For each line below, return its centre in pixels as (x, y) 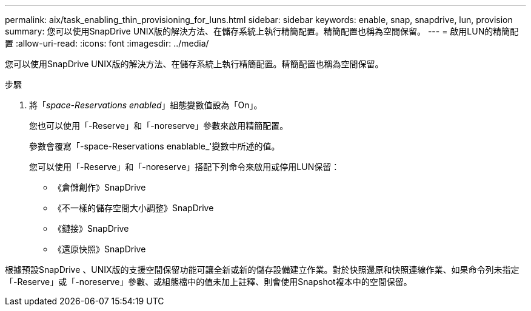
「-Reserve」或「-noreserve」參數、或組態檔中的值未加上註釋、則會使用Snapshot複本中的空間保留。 (209, 282)
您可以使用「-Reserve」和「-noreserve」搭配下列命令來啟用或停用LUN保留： (185, 167)
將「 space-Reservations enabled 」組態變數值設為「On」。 (146, 105)
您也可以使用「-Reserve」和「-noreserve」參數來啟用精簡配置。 (159, 126)
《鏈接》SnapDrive (91, 228)
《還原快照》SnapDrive (100, 249)
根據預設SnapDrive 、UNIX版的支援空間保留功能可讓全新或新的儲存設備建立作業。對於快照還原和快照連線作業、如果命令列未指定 (262, 270)
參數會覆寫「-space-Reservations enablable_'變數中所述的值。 (155, 146)
